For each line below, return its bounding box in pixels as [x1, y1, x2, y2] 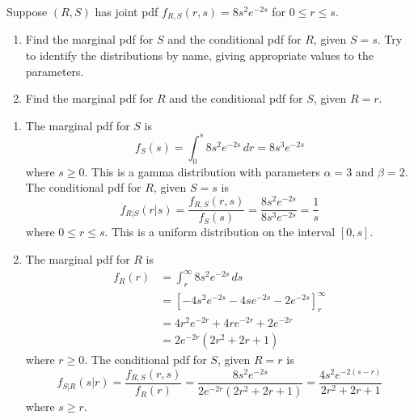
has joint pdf [95, 3, 158, 19]
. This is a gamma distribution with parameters [84, 163, 320, 180]
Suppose [6, 3, 48, 19]
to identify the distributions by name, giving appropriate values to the [25, 47, 374, 64]
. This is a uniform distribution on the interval [104, 223, 336, 240]
